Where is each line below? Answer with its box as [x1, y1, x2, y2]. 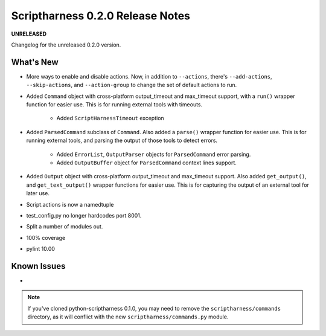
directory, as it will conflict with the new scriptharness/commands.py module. [27, 313, 229, 320]
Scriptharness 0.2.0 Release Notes [11, 9, 190, 22]
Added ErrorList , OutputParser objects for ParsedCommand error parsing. [56, 150, 251, 158]
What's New [11, 57, 59, 67]
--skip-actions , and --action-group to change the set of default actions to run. [26, 82, 237, 89]
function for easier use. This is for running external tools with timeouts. [26, 101, 203, 108]
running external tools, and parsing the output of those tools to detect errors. [26, 137, 217, 144]
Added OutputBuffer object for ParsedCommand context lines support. [56, 159, 237, 166]
